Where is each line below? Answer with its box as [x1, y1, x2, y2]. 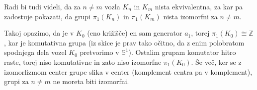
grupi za [4, 76, 29, 87]
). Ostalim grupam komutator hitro [128, 47, 236, 57]
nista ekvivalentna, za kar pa [155, 1, 243, 11]
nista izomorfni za [163, 11, 218, 21]
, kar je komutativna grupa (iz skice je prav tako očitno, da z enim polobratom [4, 37, 245, 47]
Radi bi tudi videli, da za [4, 1, 81, 11]
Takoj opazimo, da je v [4, 28, 74, 38]
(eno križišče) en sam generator [87, 28, 182, 38]
